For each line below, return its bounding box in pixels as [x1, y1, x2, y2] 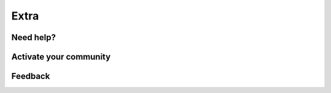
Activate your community [11, 52, 111, 62]
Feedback [11, 71, 50, 81]
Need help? [11, 32, 56, 43]
